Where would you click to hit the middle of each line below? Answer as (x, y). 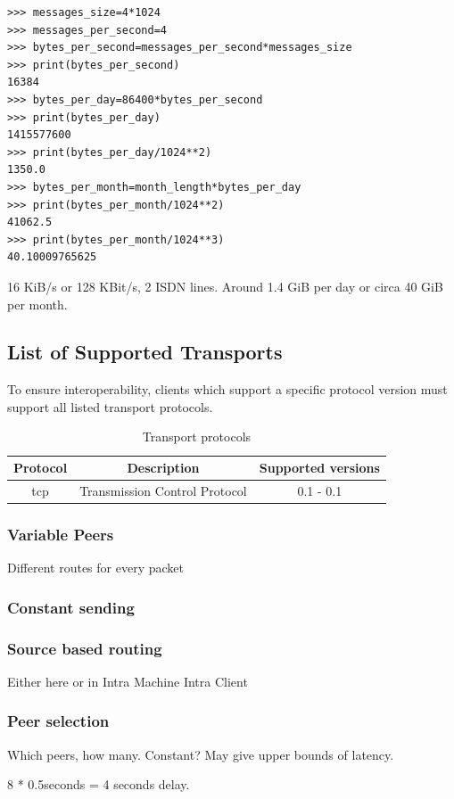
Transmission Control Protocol (163, 490)
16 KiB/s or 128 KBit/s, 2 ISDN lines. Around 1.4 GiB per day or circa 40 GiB (225, 286)
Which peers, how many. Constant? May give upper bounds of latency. (201, 754)
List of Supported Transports (145, 352)
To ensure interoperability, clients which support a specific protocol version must (227, 389)
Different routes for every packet (95, 568)
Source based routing (85, 648)
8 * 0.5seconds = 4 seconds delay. (99, 784)
